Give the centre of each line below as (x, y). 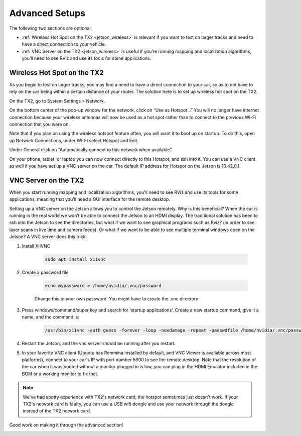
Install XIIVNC (36, 246)
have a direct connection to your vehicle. (64, 44)
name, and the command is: (51, 317)
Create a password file (45, 272)
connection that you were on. (40, 124)
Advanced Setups (47, 13)
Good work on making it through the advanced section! (66, 425)
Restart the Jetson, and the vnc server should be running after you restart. (99, 344)
